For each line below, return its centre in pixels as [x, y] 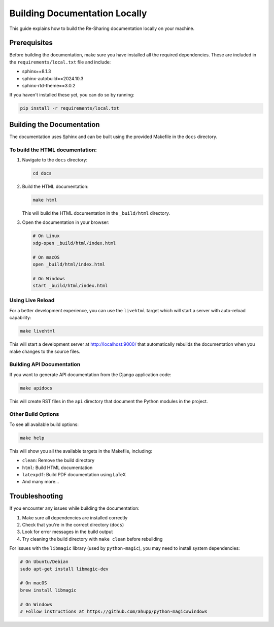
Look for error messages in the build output [67, 532]
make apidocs [36, 388]
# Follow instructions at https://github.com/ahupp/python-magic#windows [114, 611]
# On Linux [46, 236]
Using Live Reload [32, 301]
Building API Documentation [45, 365]
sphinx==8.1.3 [37, 72]
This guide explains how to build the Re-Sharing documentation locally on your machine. [102, 28]
